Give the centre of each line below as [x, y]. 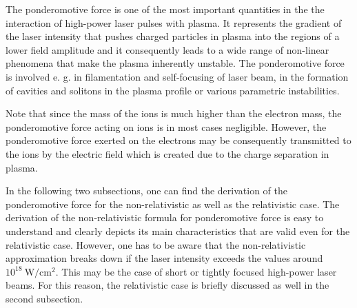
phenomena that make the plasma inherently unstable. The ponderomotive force [175, 63]
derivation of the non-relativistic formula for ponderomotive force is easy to [165, 217]
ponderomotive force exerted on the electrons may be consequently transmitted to [178, 140]
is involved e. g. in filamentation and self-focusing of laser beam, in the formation [177, 76]
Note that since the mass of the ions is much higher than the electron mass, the [174, 113]
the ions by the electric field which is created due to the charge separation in [167, 153]
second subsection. [44, 298]
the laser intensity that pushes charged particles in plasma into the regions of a [173, 36]
